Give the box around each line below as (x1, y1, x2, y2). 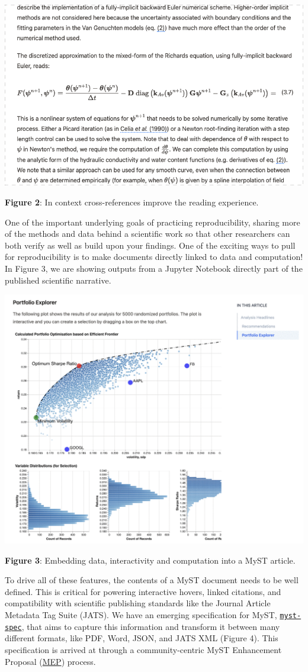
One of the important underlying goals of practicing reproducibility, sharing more (5, 216, 300, 228)
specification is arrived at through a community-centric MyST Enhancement (5, 643, 282, 655)
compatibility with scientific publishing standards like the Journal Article (5, 597, 271, 609)
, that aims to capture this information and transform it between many (21, 620, 280, 632)
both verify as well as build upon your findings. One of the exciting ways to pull (5, 239, 296, 251)
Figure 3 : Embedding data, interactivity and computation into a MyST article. (5, 554, 296, 566)
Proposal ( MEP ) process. (5, 655, 96, 667)
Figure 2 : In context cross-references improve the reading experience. (5, 196, 259, 208)
